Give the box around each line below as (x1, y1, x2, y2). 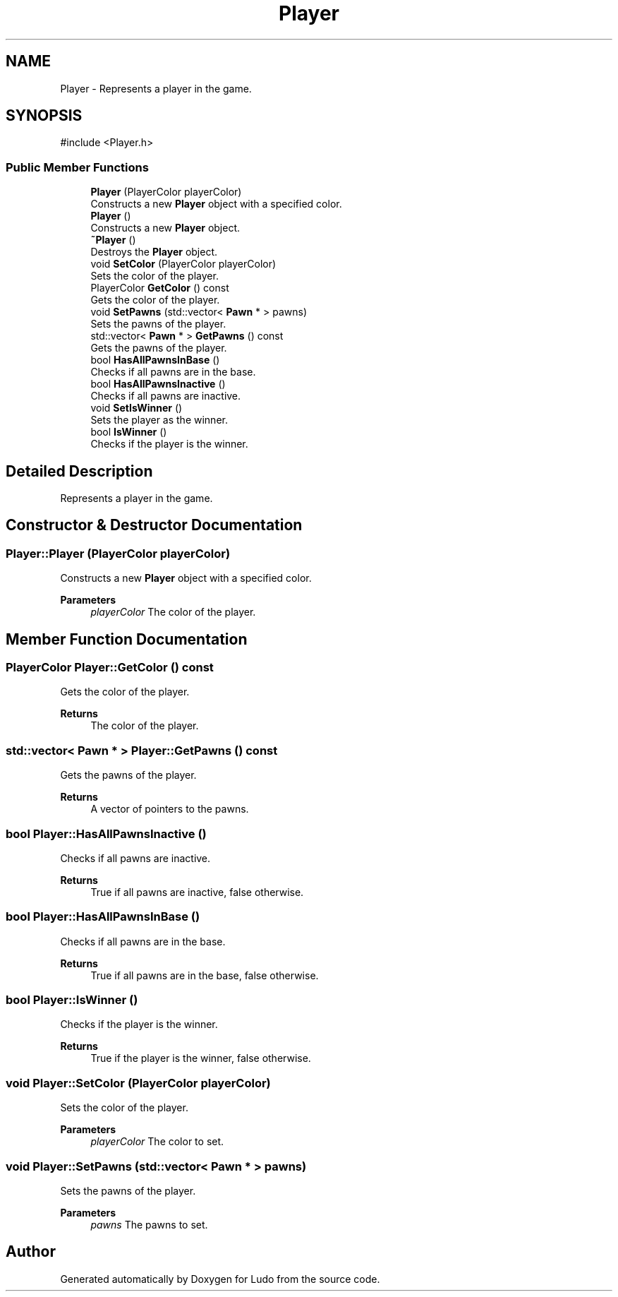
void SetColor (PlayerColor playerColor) (90, 258, 277, 270)
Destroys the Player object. (90, 246, 218, 258)
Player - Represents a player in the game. (60, 82, 252, 95)
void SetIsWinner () (90, 402, 183, 414)
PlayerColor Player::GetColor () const (6, 660, 214, 675)
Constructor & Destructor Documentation (6, 516, 303, 534)
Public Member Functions (6, 160, 149, 174)
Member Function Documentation (6, 630, 248, 648)
